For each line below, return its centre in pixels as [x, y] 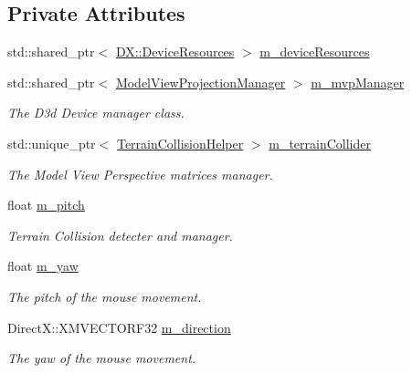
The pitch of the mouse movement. [105, 296]
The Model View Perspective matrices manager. [140, 174]
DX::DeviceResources [175, 52]
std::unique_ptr [52, 143]
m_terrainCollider [320, 143]
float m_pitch [46, 205]
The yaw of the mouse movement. [102, 358]
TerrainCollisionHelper [180, 143]
